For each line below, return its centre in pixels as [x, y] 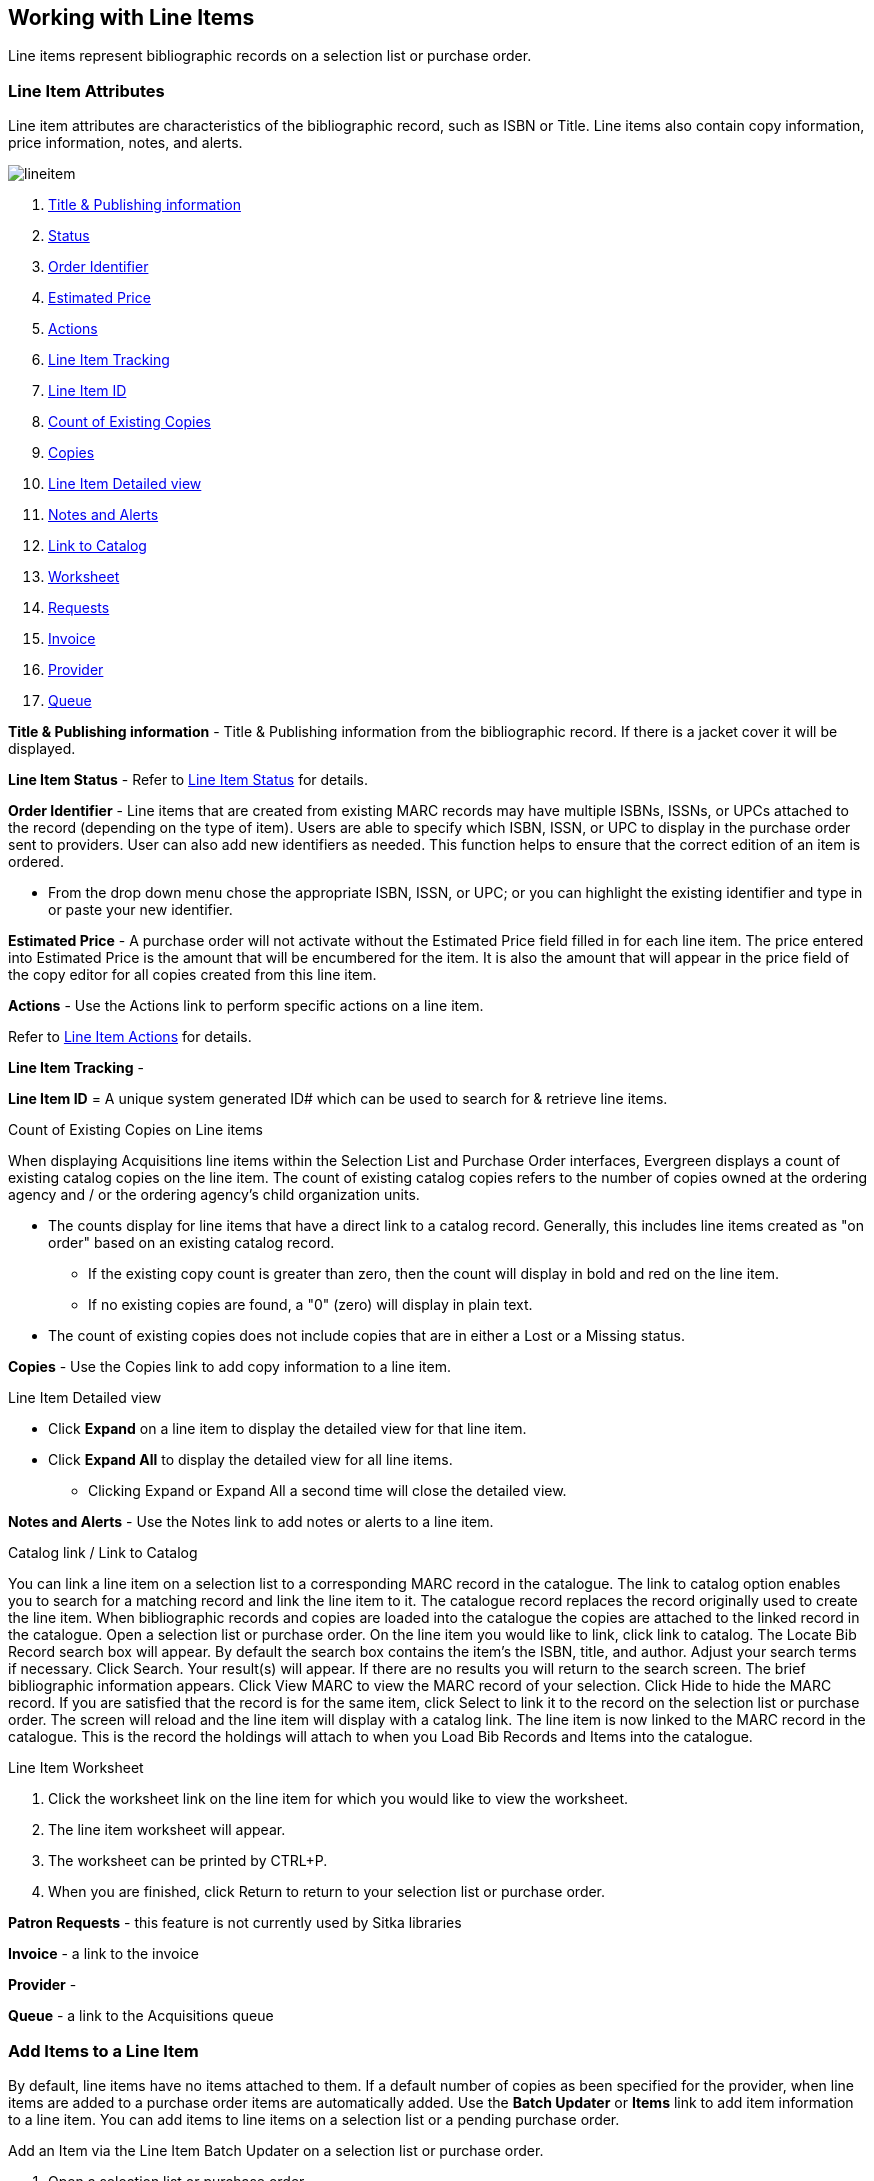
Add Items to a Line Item [103, 2050]
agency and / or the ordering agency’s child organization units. [214, 1195]
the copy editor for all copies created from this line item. [192, 975]
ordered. [36, 862]
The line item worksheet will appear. [167, 1830]
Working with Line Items [131, 17]
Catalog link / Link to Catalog [103, 1553]
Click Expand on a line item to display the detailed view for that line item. [287, 1429]
